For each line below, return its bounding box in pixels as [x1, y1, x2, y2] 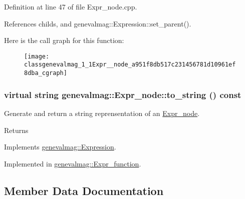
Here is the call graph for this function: [4, 35, 124, 45]
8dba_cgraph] [24, 69, 67, 77]
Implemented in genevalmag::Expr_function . [4, 158, 141, 168]
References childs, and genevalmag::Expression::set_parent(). [4, 18, 191, 28]
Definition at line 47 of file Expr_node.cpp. [4, 1, 137, 11]
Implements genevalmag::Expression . [4, 141, 116, 152]
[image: [24, 52, 50, 60]
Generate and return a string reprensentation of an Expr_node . [4, 107, 200, 118]
